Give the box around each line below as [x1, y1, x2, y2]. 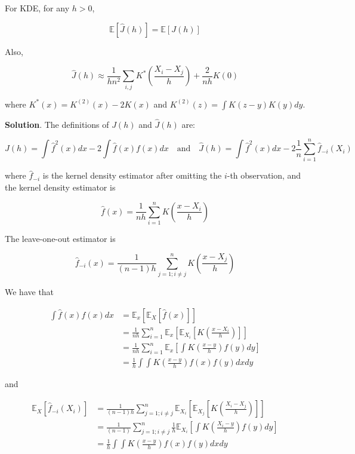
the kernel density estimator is [5, 181, 116, 194]
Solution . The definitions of [5, 118, 109, 130]
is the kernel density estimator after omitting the [42, 169, 222, 182]
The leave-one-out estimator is [5, 232, 116, 244]
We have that [5, 285, 54, 297]
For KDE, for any [5, 2, 70, 14]
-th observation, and [227, 169, 301, 182]
